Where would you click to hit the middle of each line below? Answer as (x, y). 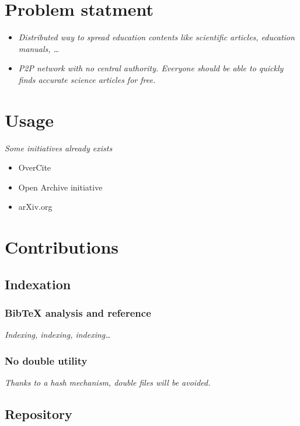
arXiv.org (35, 207)
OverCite (35, 167)
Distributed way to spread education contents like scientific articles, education (156, 37)
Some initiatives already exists (59, 148)
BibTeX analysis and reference (78, 313)
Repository (39, 414)
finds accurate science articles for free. (87, 79)
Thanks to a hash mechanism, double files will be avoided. (108, 382)
